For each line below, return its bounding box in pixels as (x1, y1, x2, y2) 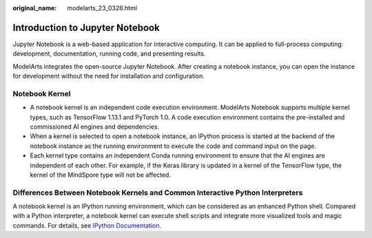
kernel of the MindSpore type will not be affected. (30, 171, 172, 179)
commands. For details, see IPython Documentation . (12, 221, 162, 230)
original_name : (12, 4, 57, 12)
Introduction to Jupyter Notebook (12, 21, 160, 34)
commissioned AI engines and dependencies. (30, 122, 160, 131)
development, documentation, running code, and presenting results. (12, 50, 206, 58)
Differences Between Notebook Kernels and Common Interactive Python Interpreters (12, 188, 303, 197)
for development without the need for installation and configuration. (12, 72, 205, 80)
